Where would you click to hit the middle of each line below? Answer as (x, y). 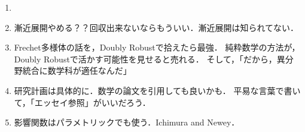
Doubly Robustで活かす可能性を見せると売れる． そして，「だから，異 (150, 59)
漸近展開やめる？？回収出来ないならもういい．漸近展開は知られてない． (156, 27)
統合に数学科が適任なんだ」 (77, 70)
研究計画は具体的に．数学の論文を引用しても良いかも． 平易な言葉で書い (157, 90)
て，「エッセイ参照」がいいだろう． (82, 102)
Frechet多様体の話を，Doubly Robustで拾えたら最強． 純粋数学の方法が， (157, 47)
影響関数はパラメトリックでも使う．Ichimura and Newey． (127, 122)
